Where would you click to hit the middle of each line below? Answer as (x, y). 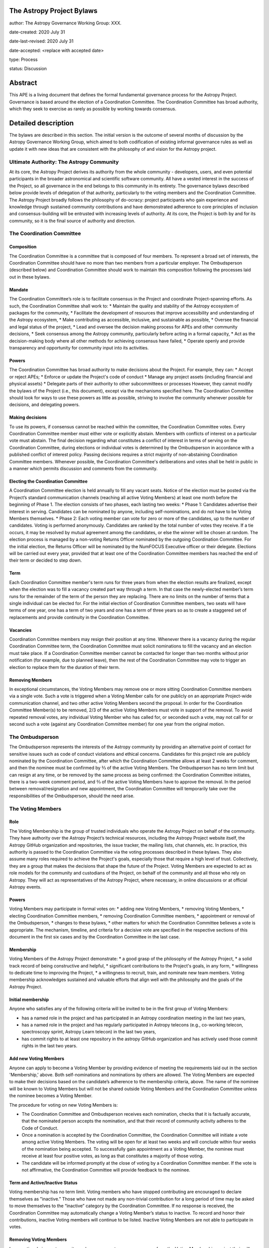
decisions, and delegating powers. (44, 405)
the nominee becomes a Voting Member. (51, 1096)
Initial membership (29, 999)
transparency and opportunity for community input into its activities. (79, 347)
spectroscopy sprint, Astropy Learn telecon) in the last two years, (89, 1032)
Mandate (19, 290)
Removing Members (31, 680)
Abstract (23, 83)
